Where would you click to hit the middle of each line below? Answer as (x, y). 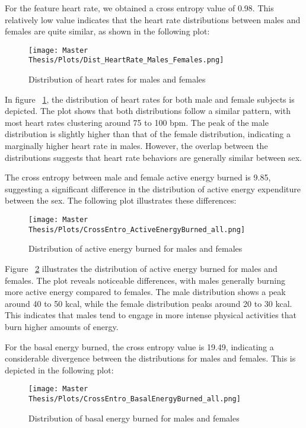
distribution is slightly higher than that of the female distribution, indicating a (148, 134)
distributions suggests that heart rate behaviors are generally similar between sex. (153, 157)
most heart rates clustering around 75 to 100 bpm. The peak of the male (137, 122)
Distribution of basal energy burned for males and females (134, 418)
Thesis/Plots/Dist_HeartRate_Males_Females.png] (126, 60)
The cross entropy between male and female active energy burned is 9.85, (138, 177)
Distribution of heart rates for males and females (117, 79)
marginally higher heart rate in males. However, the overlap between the (136, 146)
